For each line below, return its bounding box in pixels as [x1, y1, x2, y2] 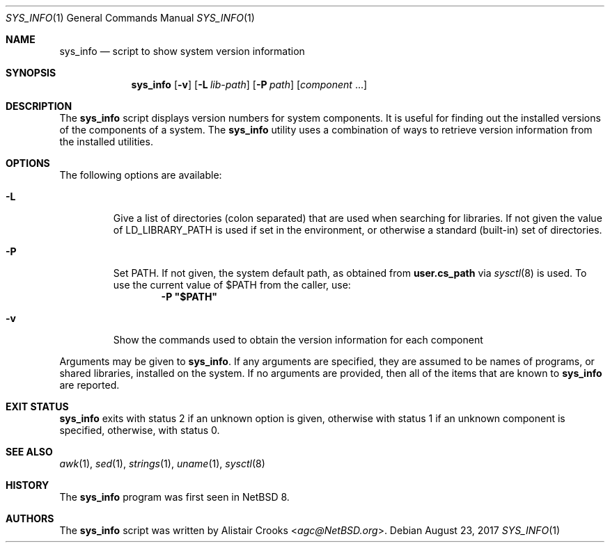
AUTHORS [6, 513, 54, 524]
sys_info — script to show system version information [59, 45, 305, 57]
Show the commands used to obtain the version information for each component [113, 334, 483, 346]
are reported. [59, 379, 120, 391]
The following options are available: [59, 169, 222, 181]
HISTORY [6, 479, 49, 491]
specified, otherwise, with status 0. [59, 424, 220, 436]
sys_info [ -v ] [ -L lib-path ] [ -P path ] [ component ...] [131, 79, 368, 90]
